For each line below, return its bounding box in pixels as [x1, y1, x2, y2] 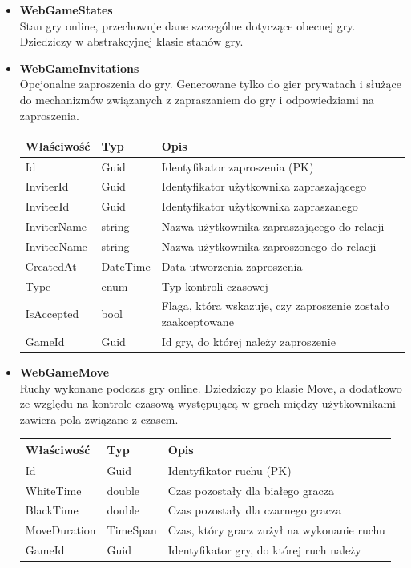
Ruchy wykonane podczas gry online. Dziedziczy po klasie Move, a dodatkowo [19, 379, 402, 396]
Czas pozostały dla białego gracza [167, 481, 334, 498]
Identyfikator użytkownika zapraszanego [161, 198, 358, 215]
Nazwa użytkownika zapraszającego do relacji [161, 218, 385, 235]
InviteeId [25, 198, 70, 215]
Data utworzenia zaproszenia [161, 257, 303, 274]
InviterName [25, 218, 87, 235]
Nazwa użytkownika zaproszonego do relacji [161, 237, 377, 254]
